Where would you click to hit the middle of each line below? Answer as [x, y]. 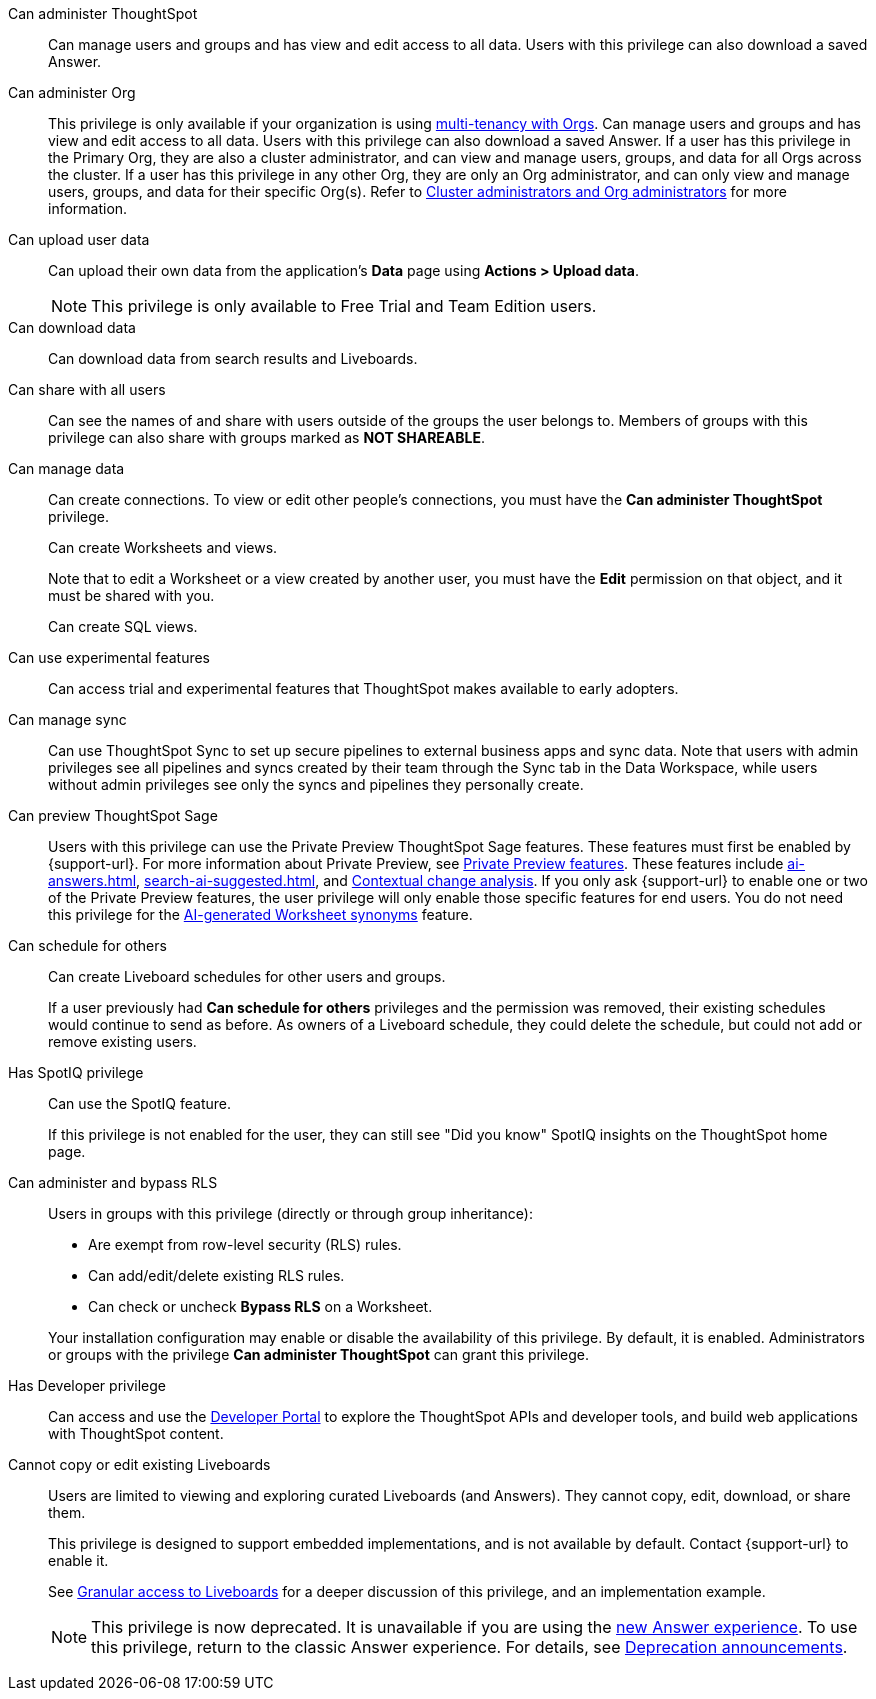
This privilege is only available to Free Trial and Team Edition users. [344, 306]
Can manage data [66, 468]
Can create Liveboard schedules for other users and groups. [247, 976]
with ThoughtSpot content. [136, 1433]
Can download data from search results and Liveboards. [233, 358]
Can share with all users [87, 389]
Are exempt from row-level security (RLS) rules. [245, 1244]
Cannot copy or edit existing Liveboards [139, 1464]
